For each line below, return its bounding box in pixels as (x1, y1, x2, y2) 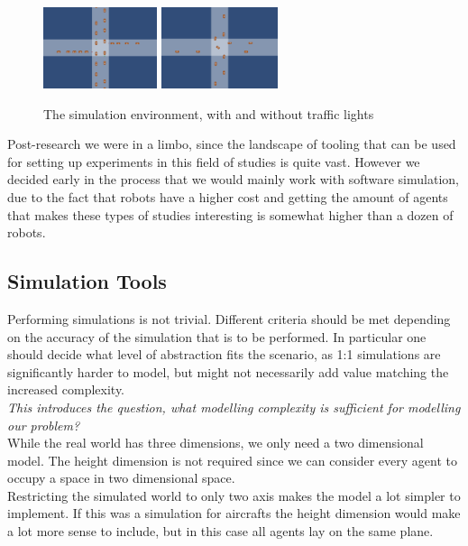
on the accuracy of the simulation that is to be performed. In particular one (7, 327, 427, 346)
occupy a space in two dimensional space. (7, 468, 235, 487)
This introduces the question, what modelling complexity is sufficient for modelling (7, 397, 461, 416)
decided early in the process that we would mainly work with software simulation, (7, 170, 459, 189)
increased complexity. (7, 380, 125, 399)
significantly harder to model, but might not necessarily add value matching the (7, 362, 449, 381)
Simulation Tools (7, 267, 167, 295)
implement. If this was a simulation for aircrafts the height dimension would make (7, 504, 461, 523)
